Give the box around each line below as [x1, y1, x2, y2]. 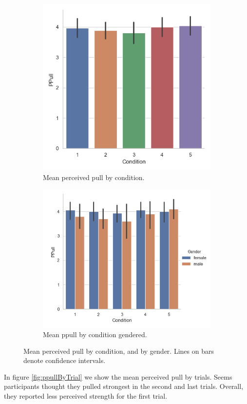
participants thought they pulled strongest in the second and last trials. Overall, [4, 381, 244, 391]
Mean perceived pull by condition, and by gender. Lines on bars [23, 345, 214, 356]
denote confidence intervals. [23, 355, 106, 365]
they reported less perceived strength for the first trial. [4, 390, 168, 401]
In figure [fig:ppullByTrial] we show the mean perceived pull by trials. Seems [4, 371, 232, 382]
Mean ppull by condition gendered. [43, 329, 147, 339]
